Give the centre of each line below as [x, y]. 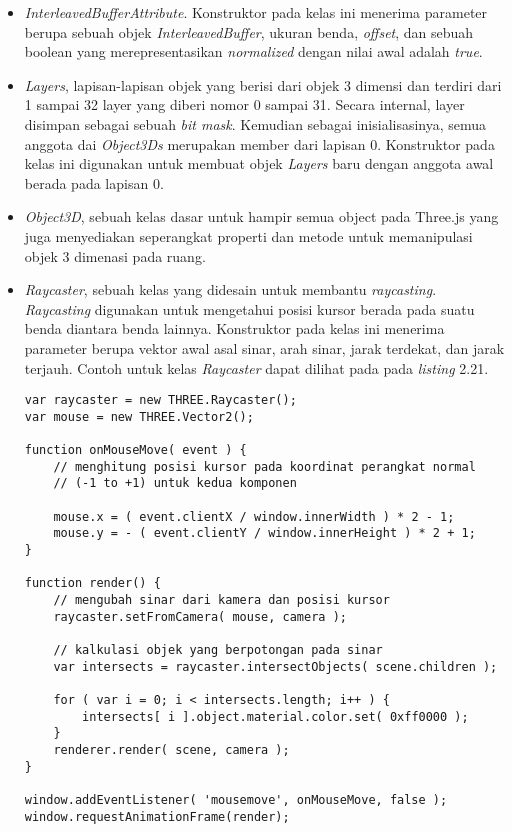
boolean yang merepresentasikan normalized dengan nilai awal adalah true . [253, 51]
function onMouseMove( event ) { [135, 450]
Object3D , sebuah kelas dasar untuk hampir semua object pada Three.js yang [261, 216]
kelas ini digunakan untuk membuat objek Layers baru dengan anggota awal [259, 163]
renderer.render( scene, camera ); [171, 749]
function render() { [92, 583]
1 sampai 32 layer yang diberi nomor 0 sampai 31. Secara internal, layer [244, 104]
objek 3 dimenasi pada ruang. [115, 255]
